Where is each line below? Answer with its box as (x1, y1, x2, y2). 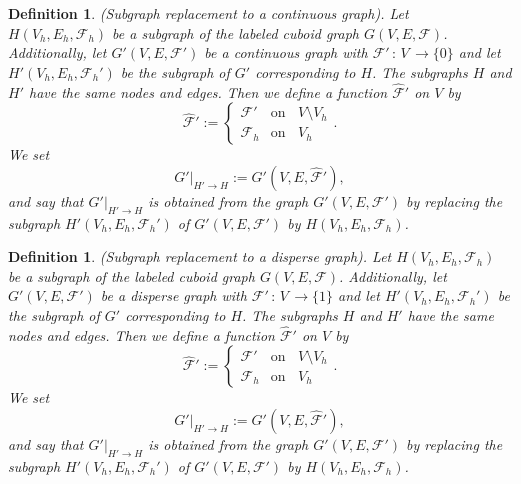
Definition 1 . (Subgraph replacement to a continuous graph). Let (8, 3, 409, 23)
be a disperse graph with (100, 285, 247, 306)
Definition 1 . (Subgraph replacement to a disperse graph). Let (8, 246, 392, 267)
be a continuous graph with (204, 42, 368, 63)
